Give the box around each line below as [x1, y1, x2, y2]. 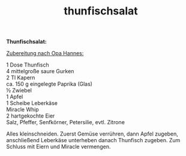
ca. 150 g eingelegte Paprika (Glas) [6, 80, 93, 88]
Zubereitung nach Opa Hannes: [6, 50, 84, 57]
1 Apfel [6, 93, 23, 100]
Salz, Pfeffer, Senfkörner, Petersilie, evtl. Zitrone [6, 119, 125, 126]
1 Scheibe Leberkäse [6, 100, 58, 107]
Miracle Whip [6, 106, 39, 113]
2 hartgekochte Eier [6, 112, 55, 119]
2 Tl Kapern [6, 74, 35, 82]
